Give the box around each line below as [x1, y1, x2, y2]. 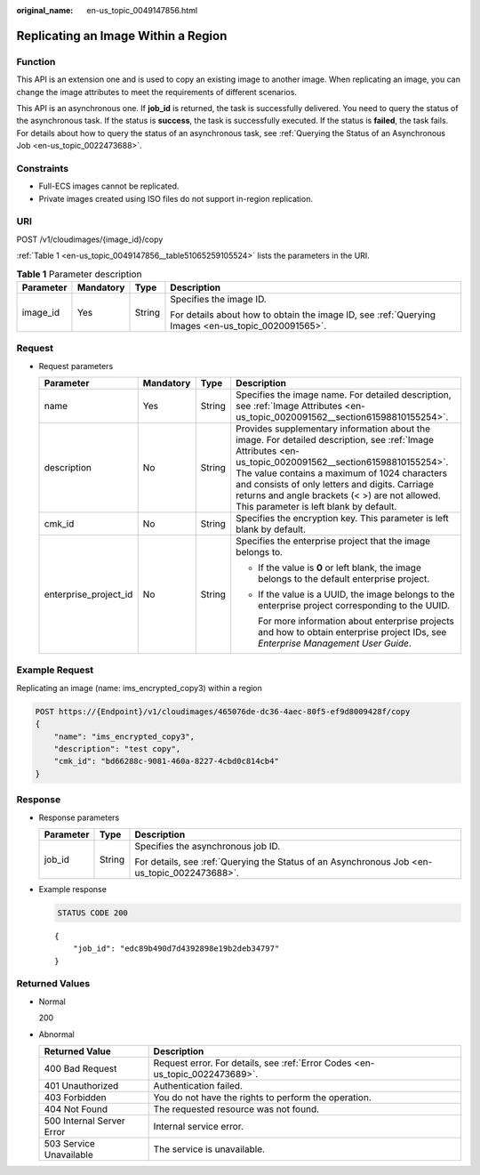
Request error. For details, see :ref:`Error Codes [153, 1057, 352, 1069]
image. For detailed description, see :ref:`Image [236, 434, 435, 447]
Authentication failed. [153, 1079, 244, 1091]
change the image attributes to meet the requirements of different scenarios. [16, 86, 298, 97]
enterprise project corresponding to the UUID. [258, 600, 451, 612]
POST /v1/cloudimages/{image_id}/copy [16, 234, 164, 245]
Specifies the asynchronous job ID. [134, 840, 281, 852]
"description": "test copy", [53, 744, 181, 753]
